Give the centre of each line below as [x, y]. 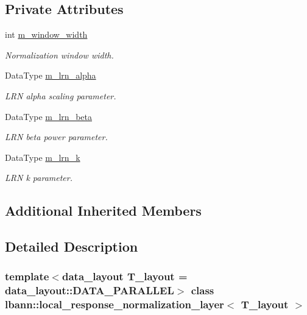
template [27, 276]
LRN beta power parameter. [56, 137]
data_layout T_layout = [125, 276]
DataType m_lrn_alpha [51, 75]
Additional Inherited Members [103, 211]
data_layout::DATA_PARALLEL [90, 290]
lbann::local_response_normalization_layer [115, 304]
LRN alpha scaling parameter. [61, 95]
